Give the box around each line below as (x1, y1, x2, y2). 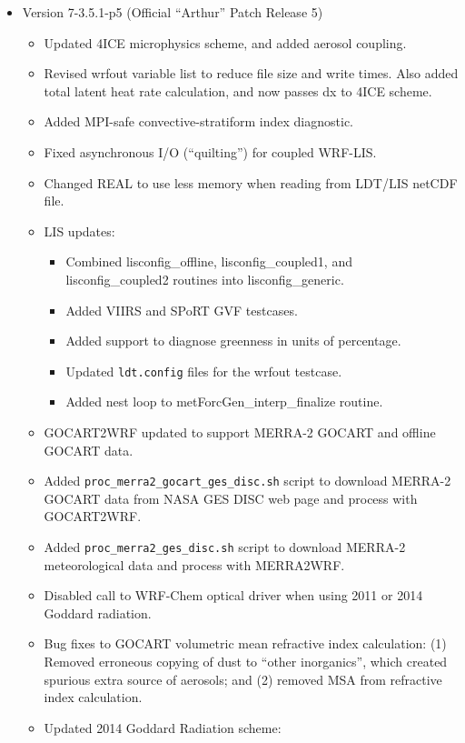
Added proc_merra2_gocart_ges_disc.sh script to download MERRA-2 (44, 471, 451, 490)
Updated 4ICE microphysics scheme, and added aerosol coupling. (44, 33, 407, 52)
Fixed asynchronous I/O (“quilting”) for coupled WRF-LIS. (44, 142, 377, 161)
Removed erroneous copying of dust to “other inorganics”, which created (44, 652, 448, 671)
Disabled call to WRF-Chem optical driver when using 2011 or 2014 (44, 586, 423, 605)
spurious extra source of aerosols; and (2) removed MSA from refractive (44, 669, 442, 688)
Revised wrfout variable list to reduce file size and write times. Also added (44, 64, 459, 83)
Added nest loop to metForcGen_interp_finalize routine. (65, 392, 383, 411)
